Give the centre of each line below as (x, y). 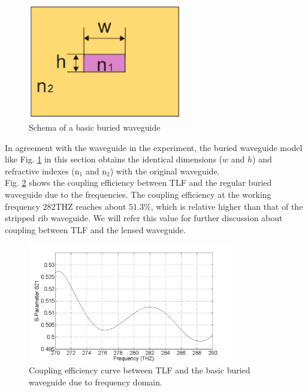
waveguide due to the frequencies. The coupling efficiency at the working (138, 194)
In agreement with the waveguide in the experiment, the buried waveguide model (154, 147)
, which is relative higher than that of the (227, 206)
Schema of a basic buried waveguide (95, 127)
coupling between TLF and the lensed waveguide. (96, 229)
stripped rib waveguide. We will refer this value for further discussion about (144, 218)
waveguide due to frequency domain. (96, 382)
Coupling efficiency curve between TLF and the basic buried (140, 370)
